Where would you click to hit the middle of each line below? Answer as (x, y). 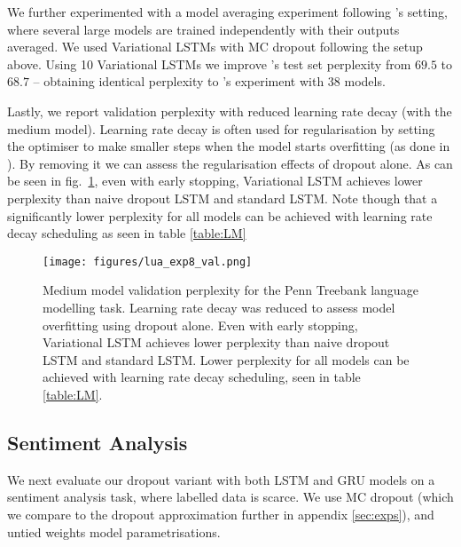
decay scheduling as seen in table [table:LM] (127, 233)
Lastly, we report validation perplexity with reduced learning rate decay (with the (230, 111)
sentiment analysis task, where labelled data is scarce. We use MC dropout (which (230, 497)
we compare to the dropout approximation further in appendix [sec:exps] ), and (221, 514)
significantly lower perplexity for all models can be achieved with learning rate (220, 215)
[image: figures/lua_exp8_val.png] (148, 262)
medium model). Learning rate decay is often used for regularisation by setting (221, 128)
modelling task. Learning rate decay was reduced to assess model (219, 307)
